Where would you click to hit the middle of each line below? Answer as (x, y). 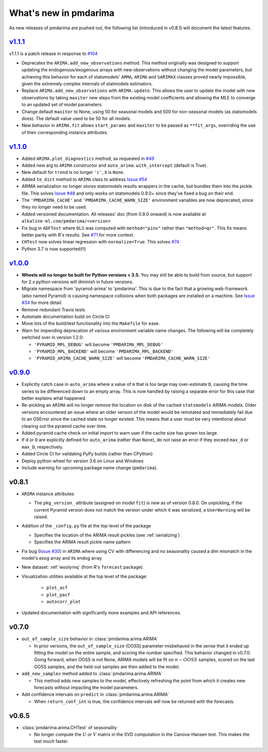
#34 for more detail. (42, 302)
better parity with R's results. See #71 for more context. (78, 235)
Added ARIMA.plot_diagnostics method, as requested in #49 (88, 158)
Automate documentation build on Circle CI (66, 316)
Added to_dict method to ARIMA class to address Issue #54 (84, 179)
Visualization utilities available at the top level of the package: (84, 576)
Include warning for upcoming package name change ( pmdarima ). (90, 467)
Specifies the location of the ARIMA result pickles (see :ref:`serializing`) (107, 535)
